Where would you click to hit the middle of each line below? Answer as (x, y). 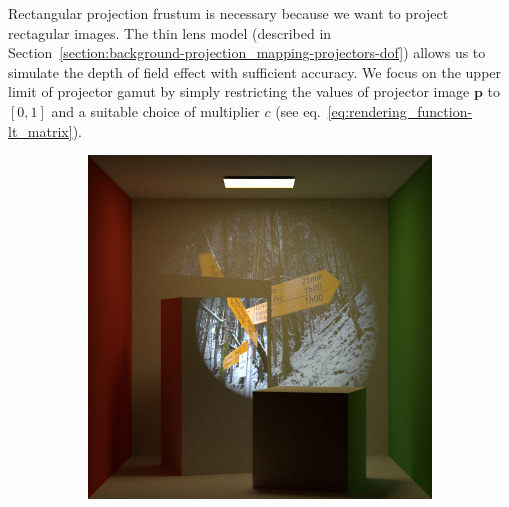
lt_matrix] (40, 130)
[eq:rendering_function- (400, 110)
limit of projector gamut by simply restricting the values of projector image (239, 91)
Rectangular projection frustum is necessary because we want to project (228, 13)
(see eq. (298, 110)
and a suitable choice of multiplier (155, 110)
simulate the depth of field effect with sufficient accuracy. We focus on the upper (255, 71)
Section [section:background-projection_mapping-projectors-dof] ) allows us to (247, 52)
